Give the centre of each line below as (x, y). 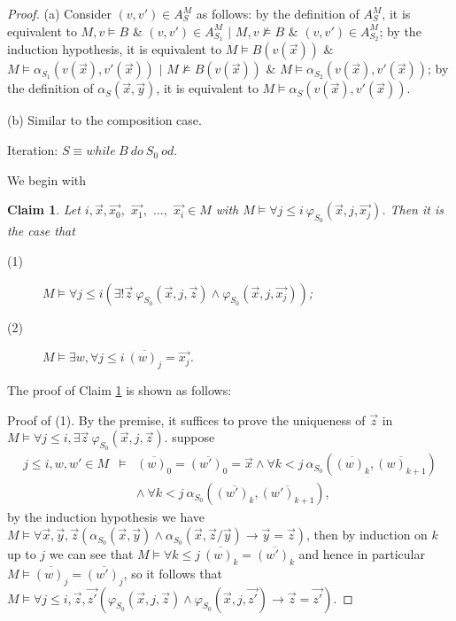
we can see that (91, 554)
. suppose (189, 437)
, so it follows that (173, 573)
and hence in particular (362, 554)
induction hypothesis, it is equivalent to (115, 49)
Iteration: (33, 150)
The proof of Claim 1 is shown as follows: (120, 390)
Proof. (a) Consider (59, 13)
